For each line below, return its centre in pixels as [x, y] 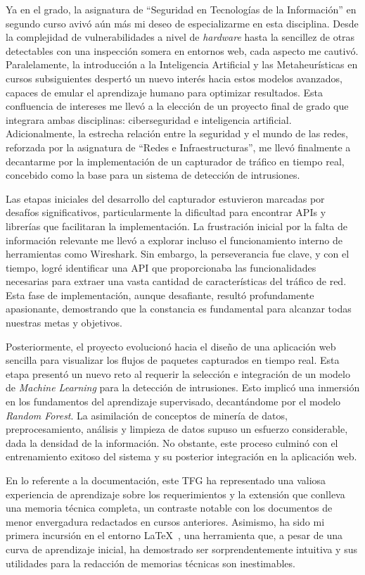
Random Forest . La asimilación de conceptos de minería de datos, [147, 415]
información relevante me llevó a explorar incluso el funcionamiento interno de [174, 240]
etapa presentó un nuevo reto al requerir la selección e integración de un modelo [178, 373]
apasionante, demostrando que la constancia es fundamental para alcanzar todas [179, 309]
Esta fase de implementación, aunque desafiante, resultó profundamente [160, 295]
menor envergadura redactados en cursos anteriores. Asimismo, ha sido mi [165, 521]
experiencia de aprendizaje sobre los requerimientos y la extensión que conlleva [175, 494]
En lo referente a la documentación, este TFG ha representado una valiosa [166, 480]
